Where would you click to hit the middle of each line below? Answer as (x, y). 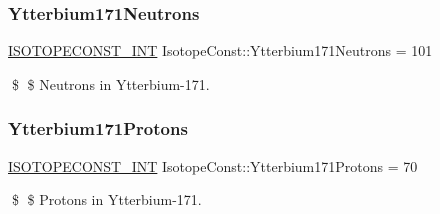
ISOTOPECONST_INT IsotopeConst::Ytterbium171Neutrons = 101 (220, 50)
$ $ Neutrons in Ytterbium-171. (110, 83)
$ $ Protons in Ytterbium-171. (106, 199)
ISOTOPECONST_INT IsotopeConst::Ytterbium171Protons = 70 (213, 165)
